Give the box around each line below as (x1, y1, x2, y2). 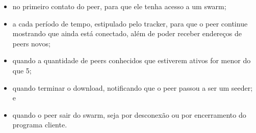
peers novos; (12, 38, 50, 48)
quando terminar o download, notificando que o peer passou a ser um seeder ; (12, 82, 253, 93)
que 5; (12, 65, 32, 75)
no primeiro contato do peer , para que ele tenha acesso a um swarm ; (12, 1, 226, 11)
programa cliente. (12, 119, 67, 130)
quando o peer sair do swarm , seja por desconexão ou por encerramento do (12, 109, 246, 120)
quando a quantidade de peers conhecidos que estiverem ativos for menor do (12, 55, 251, 66)
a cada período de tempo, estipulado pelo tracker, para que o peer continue (12, 18, 248, 29)
